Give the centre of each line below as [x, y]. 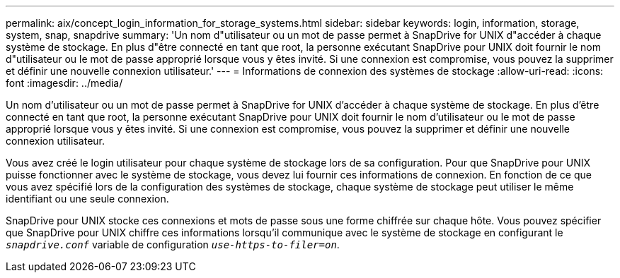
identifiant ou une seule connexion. [87, 199]
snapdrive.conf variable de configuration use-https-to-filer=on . [173, 244]
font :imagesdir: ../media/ [64, 83]
